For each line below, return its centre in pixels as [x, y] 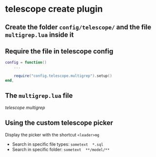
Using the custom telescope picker [59, 123]
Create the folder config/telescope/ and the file [78, 27]
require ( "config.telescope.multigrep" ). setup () [63, 76]
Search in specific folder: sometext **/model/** [61, 149]
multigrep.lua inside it [39, 34]
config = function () [26, 63]
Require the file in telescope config [59, 51]
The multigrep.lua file [39, 96]
